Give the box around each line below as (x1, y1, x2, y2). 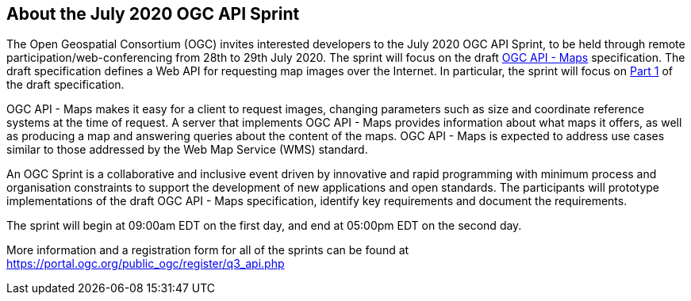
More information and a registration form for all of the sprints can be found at (6, 243, 409, 257)
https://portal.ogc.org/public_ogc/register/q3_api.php (6, 257, 285, 271)
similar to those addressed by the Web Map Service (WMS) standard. (6, 143, 368, 157)
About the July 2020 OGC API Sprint (6, 4, 300, 24)
